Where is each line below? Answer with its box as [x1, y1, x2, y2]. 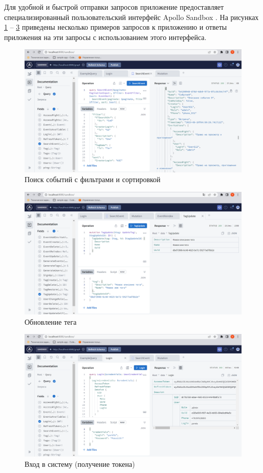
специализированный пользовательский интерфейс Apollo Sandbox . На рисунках [4, 11, 259, 22]
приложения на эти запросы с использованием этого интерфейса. [4, 31, 207, 42]
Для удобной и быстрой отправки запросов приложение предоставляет [4, 2, 224, 12]
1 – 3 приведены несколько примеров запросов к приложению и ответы [4, 22, 227, 32]
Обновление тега [25, 316, 77, 327]
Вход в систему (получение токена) [25, 458, 135, 469]
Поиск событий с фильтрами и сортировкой [25, 174, 161, 185]
